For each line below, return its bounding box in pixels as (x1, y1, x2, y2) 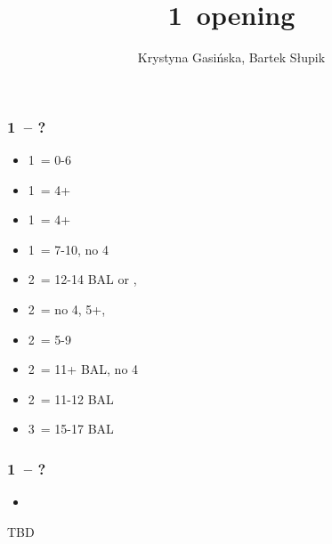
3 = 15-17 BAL (28, 419, 114, 438)
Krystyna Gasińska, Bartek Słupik (137, 48, 326, 67)
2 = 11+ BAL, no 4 (28, 360, 139, 378)
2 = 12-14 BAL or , (28, 270, 137, 288)
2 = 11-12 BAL (28, 389, 114, 408)
